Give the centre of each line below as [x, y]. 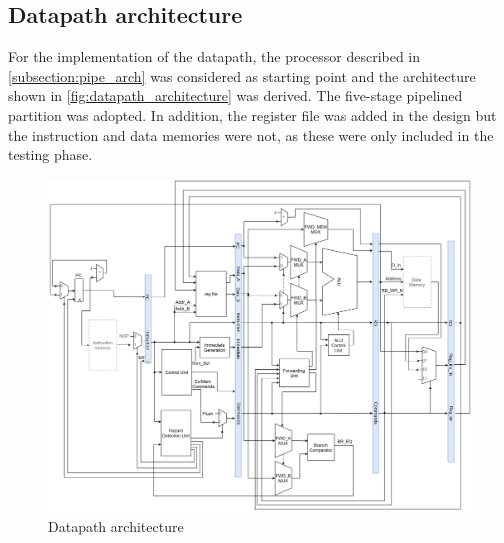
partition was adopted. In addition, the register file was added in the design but [252, 114]
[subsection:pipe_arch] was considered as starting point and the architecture [242, 75]
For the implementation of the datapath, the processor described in [214, 56]
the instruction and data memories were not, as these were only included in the [251, 134]
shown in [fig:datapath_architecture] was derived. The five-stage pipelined [235, 95]
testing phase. [50, 154]
